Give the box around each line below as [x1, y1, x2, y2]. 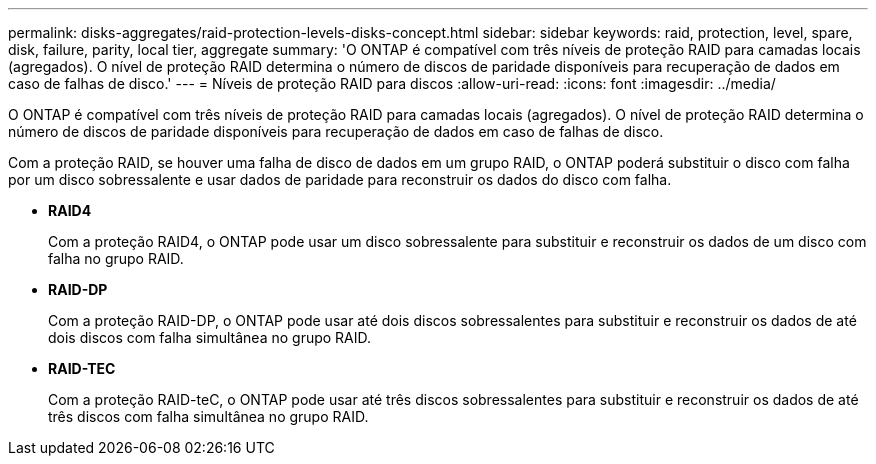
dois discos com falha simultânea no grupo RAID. [48, 329, 372, 346]
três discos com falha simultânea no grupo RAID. [48, 408, 369, 425]
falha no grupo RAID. [48, 250, 184, 267]
